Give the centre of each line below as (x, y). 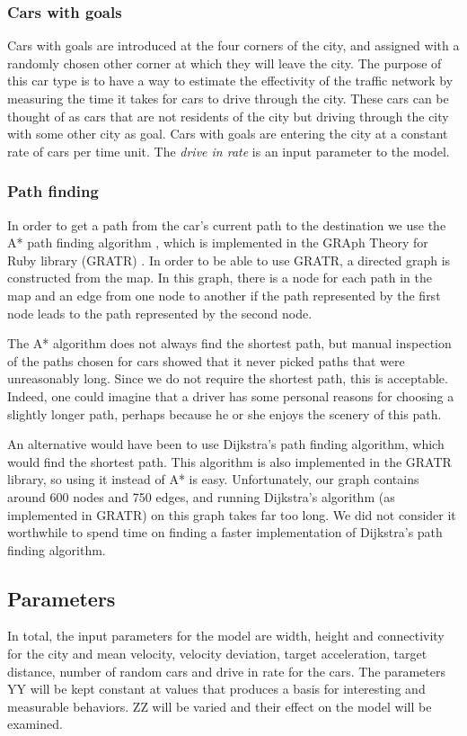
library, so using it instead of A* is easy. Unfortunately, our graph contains (213, 479)
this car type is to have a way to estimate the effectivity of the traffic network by (230, 81)
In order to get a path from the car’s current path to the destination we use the (227, 224)
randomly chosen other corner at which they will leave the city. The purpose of (225, 63)
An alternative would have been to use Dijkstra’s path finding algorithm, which (226, 444)
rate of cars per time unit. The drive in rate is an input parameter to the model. (229, 151)
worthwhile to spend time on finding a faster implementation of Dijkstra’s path (225, 532)
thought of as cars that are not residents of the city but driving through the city (228, 116)
